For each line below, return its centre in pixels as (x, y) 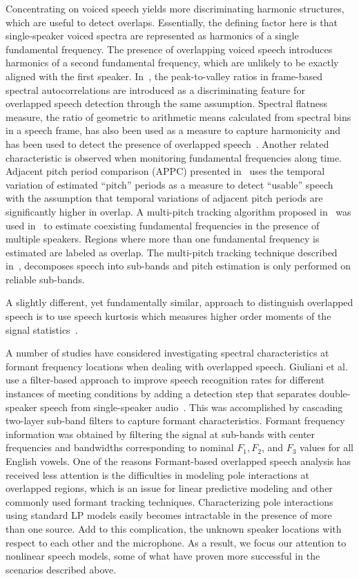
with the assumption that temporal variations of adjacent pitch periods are (164, 198)
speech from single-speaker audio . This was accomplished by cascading (192, 407)
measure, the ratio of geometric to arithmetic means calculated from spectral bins (178, 116)
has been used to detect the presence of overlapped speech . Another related (167, 143)
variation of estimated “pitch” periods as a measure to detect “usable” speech (169, 184)
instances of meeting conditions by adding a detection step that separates (161, 393)
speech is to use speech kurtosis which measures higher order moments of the (168, 316)
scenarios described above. (61, 569)
